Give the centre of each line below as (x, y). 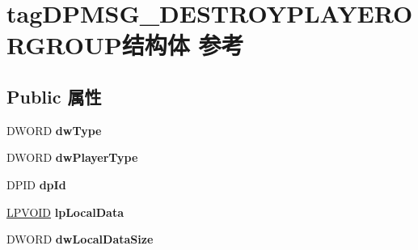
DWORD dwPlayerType (72, 157)
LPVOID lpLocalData (65, 212)
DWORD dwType (54, 130)
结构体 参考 (183, 45)
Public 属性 (54, 96)
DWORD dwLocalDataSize (80, 239)
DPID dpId (36, 184)
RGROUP (64, 45)
